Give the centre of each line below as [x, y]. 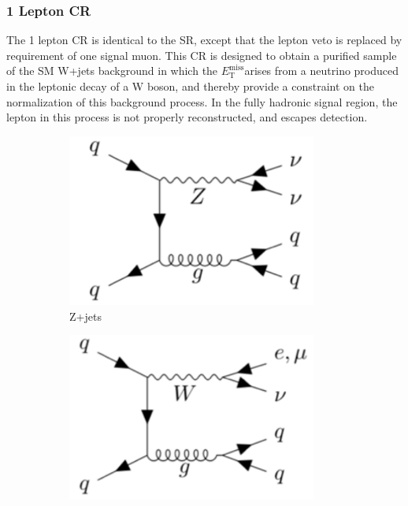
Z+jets [85, 316]
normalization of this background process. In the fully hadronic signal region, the [202, 101]
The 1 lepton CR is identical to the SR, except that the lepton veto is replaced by [204, 40]
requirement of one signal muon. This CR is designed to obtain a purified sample [202, 55]
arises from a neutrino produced [322, 71]
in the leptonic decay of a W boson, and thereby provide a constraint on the [190, 86]
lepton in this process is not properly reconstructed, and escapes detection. [187, 117]
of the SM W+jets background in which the [112, 71]
